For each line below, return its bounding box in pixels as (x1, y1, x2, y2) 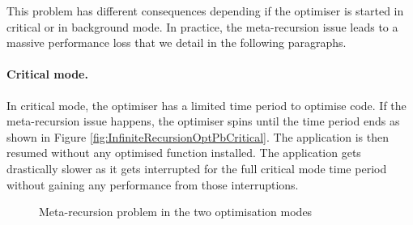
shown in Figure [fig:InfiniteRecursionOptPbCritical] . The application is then (6, 128, 389, 145)
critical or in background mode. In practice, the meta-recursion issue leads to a (6, 18, 398, 35)
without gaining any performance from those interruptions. (6, 176, 299, 193)
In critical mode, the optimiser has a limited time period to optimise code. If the (6, 96, 407, 113)
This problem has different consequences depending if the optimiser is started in (6, 2, 404, 19)
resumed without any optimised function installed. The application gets (6, 144, 361, 161)
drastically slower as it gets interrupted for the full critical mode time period (6, 159, 387, 176)
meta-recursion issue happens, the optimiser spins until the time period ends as (6, 112, 400, 129)
